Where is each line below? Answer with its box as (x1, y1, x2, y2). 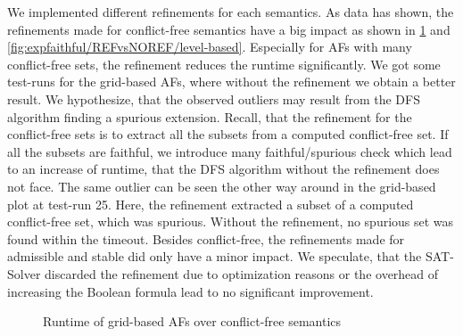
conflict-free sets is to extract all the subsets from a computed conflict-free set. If (7, 125, 449, 143)
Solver (7, 264, 41, 283)
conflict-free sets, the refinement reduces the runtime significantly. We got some (7, 54, 441, 73)
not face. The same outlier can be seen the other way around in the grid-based (7, 176, 436, 195)
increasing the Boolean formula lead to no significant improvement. (7, 282, 374, 300)
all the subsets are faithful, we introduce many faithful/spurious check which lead (7, 142, 452, 160)
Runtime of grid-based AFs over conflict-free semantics (43, 312, 342, 331)
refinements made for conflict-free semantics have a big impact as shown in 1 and (7, 20, 451, 38)
